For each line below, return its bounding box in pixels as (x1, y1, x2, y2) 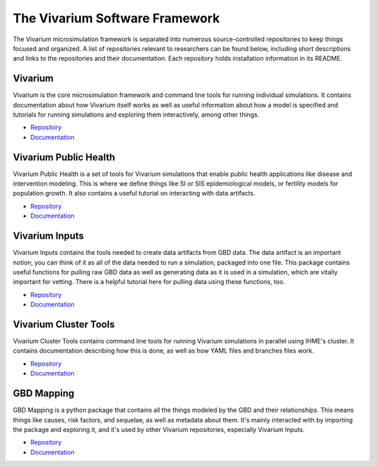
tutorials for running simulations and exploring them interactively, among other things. (13, 110, 260, 119)
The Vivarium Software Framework (13, 10, 220, 26)
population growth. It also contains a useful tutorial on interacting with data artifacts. (13, 189, 256, 198)
